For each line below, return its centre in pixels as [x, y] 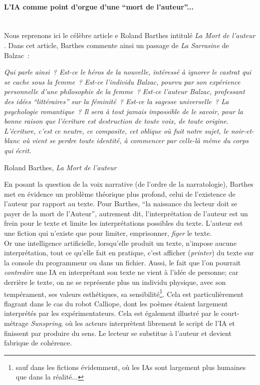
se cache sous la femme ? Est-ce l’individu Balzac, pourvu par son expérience [122, 81]
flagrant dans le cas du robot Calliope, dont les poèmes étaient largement [116, 303]
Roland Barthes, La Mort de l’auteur [60, 167]
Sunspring [46, 323]
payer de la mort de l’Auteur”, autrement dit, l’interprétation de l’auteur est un [126, 213]
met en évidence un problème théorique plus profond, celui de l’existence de [120, 194]
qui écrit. [18, 150]
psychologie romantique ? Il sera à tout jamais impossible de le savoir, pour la [124, 111]
